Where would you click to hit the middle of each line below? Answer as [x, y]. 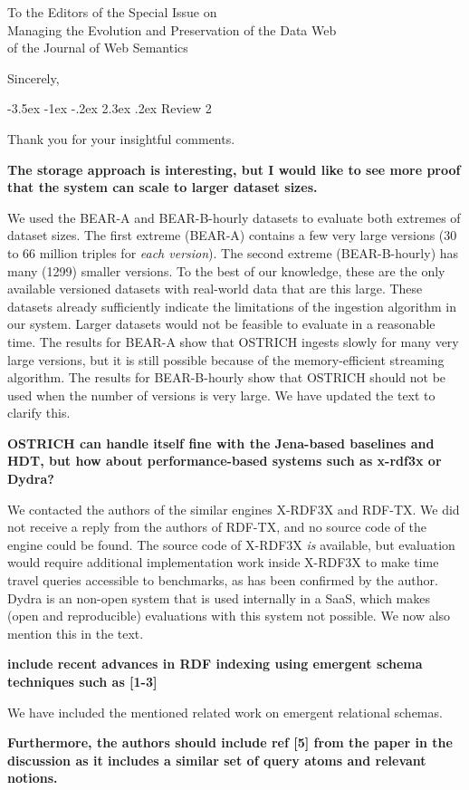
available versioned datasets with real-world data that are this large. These [215, 289]
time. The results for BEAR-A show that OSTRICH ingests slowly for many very [233, 341]
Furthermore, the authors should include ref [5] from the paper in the [230, 742]
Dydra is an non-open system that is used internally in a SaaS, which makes [219, 597]
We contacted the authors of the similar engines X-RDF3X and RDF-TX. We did [234, 509]
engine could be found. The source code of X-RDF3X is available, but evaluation [231, 544]
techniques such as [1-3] [82, 681]
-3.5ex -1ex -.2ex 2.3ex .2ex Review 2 [110, 108]
